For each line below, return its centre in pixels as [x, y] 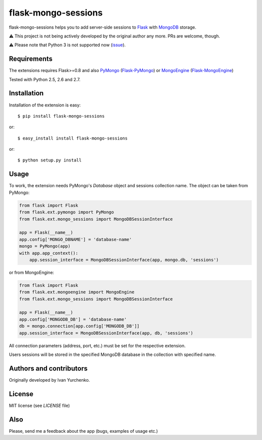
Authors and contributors [48, 368]
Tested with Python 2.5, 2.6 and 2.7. [45, 79]
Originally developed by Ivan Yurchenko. [49, 380]
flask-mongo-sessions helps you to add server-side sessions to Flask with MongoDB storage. [103, 27]
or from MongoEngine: [32, 272]
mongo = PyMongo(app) [45, 246]
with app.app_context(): [49, 253]
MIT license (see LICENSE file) [40, 405]
